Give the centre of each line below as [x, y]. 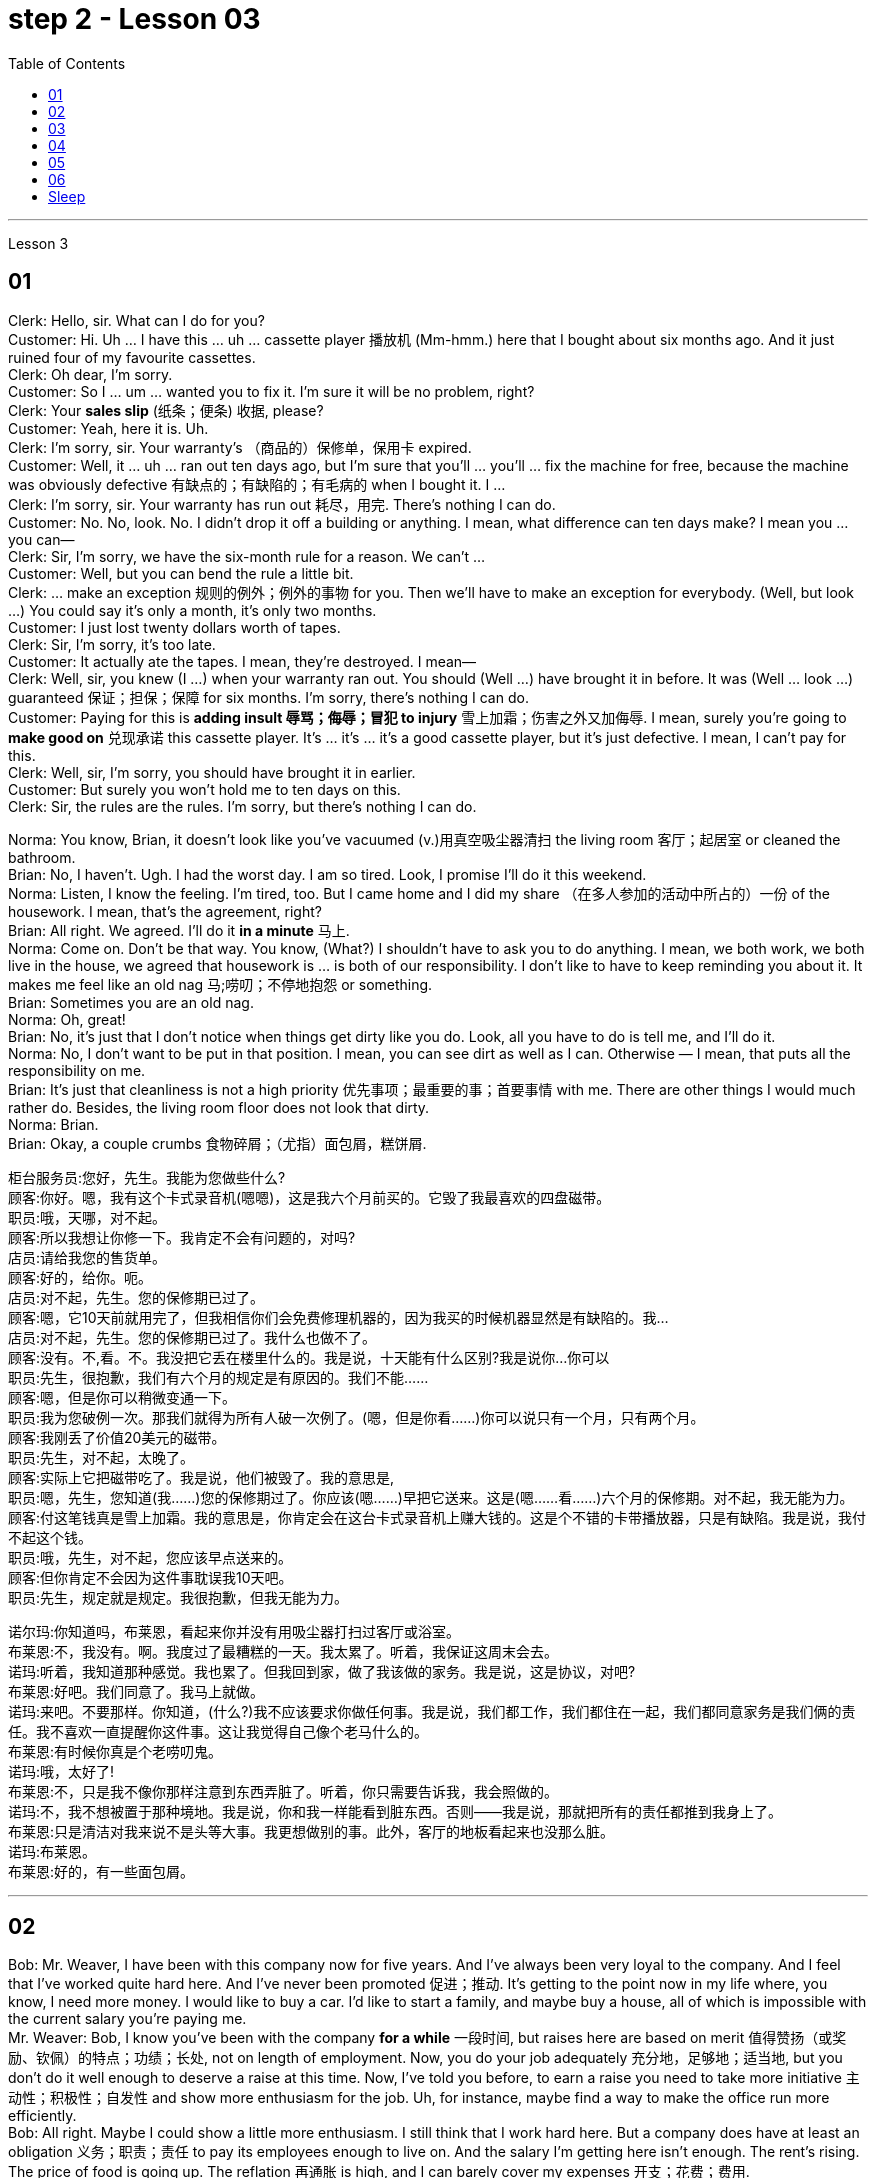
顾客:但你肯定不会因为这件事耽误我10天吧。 [150, 1577]
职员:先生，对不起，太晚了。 [101, 1457]
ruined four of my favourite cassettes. [132, 357]
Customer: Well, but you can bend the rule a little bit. [181, 573]
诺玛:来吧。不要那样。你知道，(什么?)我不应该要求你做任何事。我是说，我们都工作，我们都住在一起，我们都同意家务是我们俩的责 [432, 1711]
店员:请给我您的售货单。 [87, 1257]
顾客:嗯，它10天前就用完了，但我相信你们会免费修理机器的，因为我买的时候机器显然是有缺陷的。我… [338, 1317]
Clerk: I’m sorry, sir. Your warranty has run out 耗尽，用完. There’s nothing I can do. [282, 504]
